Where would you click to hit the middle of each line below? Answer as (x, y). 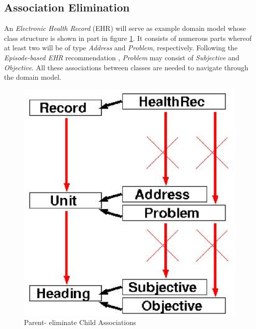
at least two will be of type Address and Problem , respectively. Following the (121, 48)
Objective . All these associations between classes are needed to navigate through (126, 67)
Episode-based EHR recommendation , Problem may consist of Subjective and (122, 57)
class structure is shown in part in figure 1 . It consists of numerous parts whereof (128, 38)
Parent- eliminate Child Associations (80, 322)
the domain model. (33, 77)
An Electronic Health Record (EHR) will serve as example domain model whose (125, 28)
